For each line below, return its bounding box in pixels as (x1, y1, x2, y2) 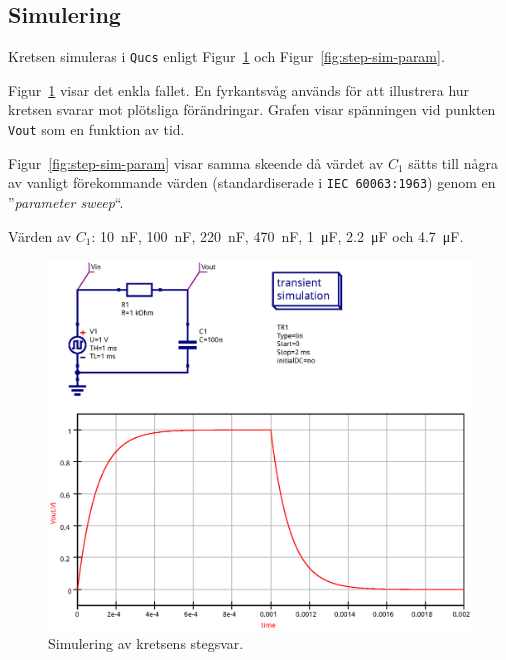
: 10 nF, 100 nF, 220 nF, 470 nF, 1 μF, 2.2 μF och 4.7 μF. (91, 225, 464, 246)
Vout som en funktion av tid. (8, 119, 185, 140)
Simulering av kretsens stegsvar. (48, 633, 244, 654)
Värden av (8, 225, 72, 246)
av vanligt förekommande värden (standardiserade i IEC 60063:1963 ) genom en (8, 172, 496, 193)
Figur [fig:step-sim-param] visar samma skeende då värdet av (8, 152, 384, 173)
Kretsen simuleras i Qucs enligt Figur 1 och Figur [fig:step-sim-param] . (8, 46, 445, 67)
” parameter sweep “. (8, 191, 124, 212)
